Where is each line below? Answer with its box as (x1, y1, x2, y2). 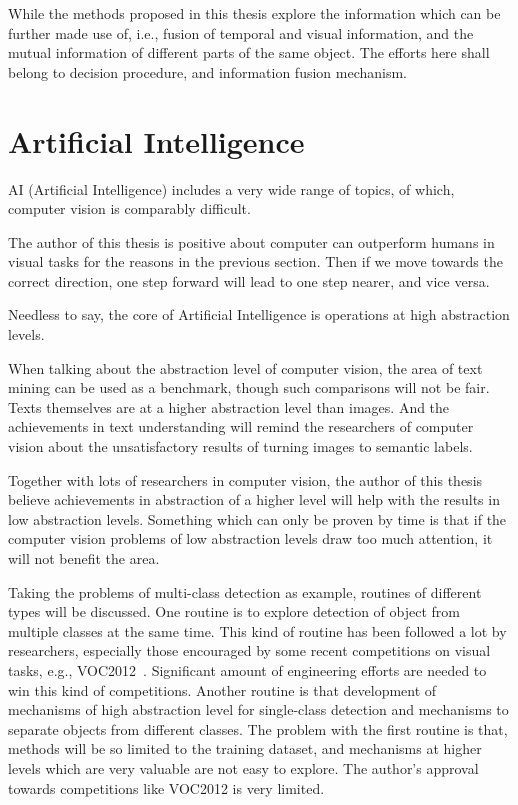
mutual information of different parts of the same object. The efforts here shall (8, 42, 490, 63)
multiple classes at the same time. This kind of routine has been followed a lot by (8, 620, 507, 641)
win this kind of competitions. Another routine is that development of (8, 679, 437, 700)
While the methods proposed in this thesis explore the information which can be (8, 3, 501, 23)
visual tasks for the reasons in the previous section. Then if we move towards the (8, 251, 503, 272)
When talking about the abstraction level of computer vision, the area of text (8, 357, 483, 378)
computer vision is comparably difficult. (8, 198, 251, 219)
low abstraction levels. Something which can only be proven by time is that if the (8, 508, 507, 529)
